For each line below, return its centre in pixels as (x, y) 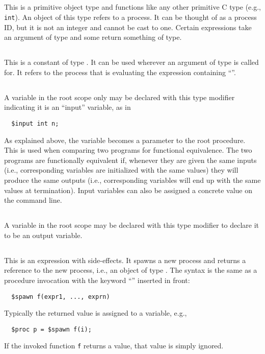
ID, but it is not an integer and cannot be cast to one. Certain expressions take (128, 27)
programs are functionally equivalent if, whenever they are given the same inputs (130, 160)
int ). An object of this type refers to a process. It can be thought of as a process (130, 17)
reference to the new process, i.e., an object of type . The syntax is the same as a (131, 270)
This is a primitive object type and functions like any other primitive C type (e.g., (132, 7)
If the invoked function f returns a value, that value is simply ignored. (114, 346)
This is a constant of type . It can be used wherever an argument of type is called (131, 62)
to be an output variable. (43, 235)
